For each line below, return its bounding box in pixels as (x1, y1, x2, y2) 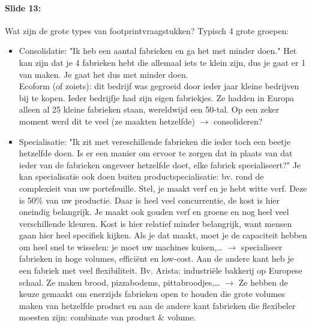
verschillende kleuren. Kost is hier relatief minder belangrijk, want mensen (19, 217, 292, 229)
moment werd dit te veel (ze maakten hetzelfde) (19, 114, 195, 127)
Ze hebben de (238, 275, 288, 288)
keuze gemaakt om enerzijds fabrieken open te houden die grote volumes (19, 287, 285, 300)
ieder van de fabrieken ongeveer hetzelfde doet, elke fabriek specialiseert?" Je (19, 158, 301, 171)
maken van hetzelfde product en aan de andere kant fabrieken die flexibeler (19, 299, 296, 311)
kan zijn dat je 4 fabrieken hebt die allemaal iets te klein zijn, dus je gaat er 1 (19, 56, 306, 68)
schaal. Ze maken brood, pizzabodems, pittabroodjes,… (19, 275, 220, 288)
